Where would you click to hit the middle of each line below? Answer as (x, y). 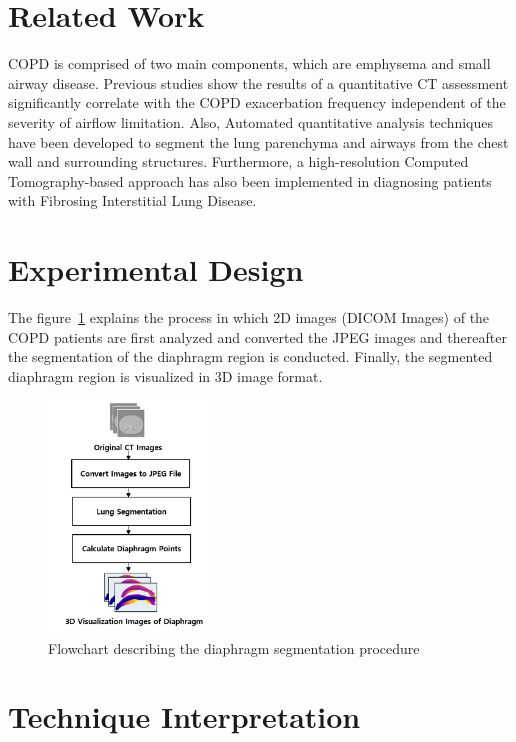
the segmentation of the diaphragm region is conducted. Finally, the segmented (250, 356)
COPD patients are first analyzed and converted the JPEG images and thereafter (257, 336)
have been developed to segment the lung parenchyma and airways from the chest (258, 141)
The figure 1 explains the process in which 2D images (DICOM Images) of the (249, 317)
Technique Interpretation (184, 716)
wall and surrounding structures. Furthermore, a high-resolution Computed (238, 161)
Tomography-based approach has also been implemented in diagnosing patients (250, 180)
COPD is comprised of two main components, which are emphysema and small (249, 63)
